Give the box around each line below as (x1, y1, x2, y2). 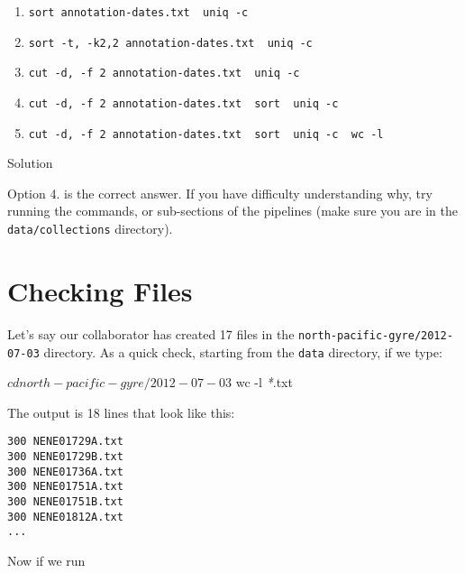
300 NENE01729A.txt (7, 435, 123, 448)
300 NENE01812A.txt (7, 510, 123, 523)
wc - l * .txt (235, 373, 293, 392)
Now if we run (7, 550, 86, 569)
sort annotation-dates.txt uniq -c (28, 6, 249, 19)
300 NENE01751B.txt (7, 494, 123, 508)
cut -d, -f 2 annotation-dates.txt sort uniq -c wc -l (28, 127, 384, 141)
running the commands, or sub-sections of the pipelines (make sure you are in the (7, 201, 458, 220)
